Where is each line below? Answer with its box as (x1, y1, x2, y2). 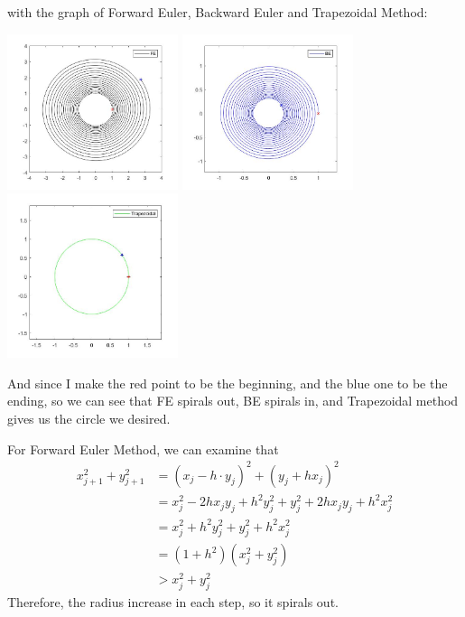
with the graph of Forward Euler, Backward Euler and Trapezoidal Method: (7, 3, 428, 21)
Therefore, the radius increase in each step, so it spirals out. (7, 593, 339, 612)
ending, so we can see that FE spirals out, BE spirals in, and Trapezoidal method (7, 391, 459, 410)
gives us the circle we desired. (7, 408, 171, 427)
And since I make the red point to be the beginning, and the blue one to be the (7, 373, 448, 392)
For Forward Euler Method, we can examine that (7, 439, 279, 458)
